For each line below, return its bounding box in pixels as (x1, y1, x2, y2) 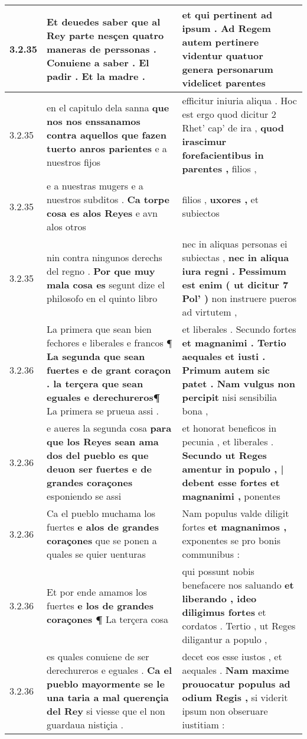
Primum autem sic (182, 363, 270, 377)
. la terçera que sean (47, 377, 143, 390)
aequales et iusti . (182, 349, 266, 363)
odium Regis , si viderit (182, 690, 288, 704)
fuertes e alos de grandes (47, 520, 159, 534)
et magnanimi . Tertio (182, 336, 286, 349)
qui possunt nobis (182, 564, 254, 578)
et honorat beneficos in (182, 421, 277, 435)
